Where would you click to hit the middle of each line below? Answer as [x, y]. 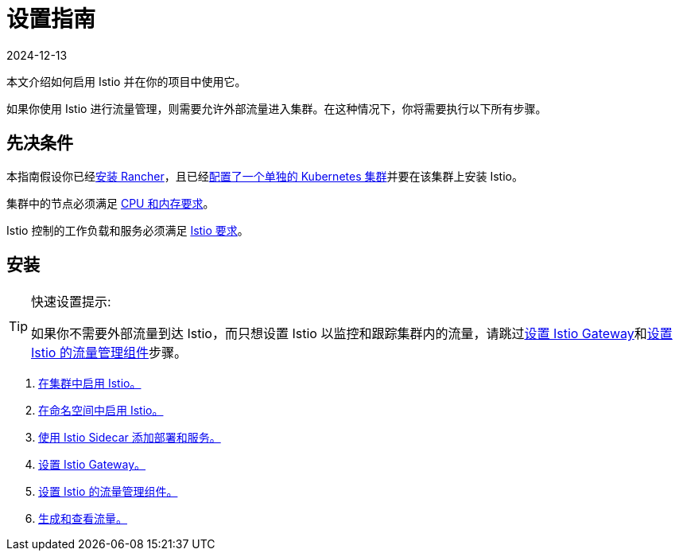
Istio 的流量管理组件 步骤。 [109, 353]
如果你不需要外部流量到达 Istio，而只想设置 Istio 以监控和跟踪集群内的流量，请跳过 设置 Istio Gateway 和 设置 [352, 334]
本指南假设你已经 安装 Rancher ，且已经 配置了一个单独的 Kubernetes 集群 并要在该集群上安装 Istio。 [265, 176]
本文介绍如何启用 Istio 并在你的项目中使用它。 [126, 81]
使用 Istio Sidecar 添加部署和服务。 [130, 438]
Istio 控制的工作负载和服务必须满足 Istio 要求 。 [128, 230]
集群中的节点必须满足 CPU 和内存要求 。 [111, 203]
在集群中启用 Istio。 [90, 384]
